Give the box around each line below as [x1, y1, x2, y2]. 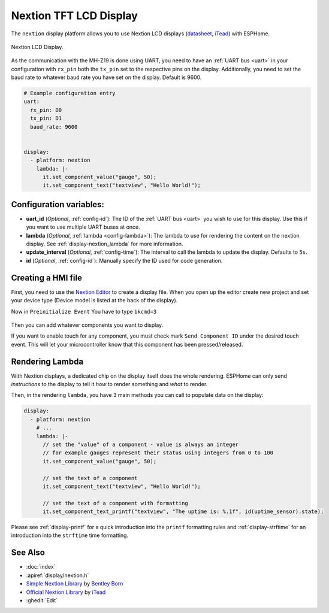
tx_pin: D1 [30, 115, 62, 122]
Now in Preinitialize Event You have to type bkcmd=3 [11, 308, 157, 315]
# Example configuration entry [23, 90, 116, 97]
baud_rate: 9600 [30, 123, 78, 130]
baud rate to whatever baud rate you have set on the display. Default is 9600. [11, 74, 202, 81]
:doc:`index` [26, 563, 56, 570]
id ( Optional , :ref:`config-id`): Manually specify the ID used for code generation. [26, 257, 223, 264]
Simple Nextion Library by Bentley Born [26, 580, 123, 587]
